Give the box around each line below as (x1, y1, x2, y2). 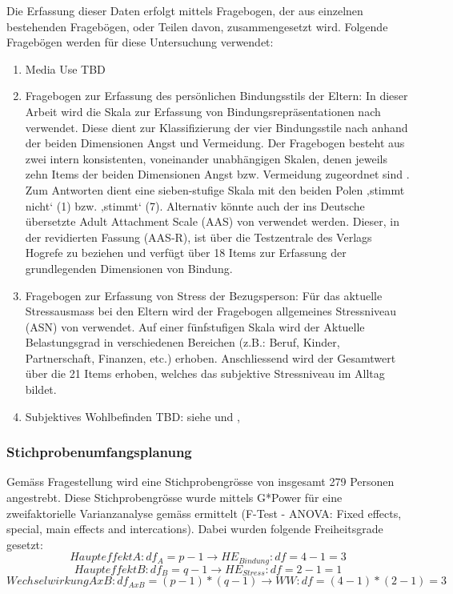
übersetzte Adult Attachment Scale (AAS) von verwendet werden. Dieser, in (25, 213, 399, 230)
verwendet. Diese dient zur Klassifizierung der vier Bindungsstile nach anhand (25, 118, 408, 135)
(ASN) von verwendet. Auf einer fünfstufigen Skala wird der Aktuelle (25, 318, 365, 335)
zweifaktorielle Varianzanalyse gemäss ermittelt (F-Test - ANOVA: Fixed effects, (6, 504, 402, 521)
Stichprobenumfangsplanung (6, 442, 192, 462)
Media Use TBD (25, 60, 106, 77)
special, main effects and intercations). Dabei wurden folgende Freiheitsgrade (6, 520, 383, 537)
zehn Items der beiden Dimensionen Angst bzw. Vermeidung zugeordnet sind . (25, 166, 410, 183)
